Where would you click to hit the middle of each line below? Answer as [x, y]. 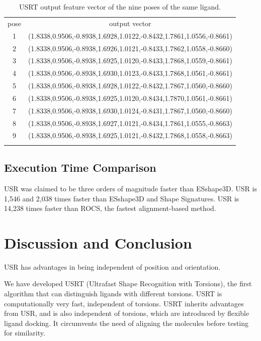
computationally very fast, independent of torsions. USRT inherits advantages [124, 303]
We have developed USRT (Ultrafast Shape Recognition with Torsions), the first [128, 283]
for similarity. [25, 333]
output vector [130, 23]
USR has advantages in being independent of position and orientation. [112, 266]
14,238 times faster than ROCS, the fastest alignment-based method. [110, 208]
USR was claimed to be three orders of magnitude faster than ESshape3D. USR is [130, 188]
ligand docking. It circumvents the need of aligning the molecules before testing [126, 323]
